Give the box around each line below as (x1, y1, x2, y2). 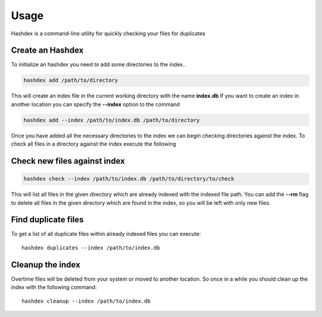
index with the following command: (11, 284, 97, 291)
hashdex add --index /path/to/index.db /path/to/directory (23, 116, 200, 124)
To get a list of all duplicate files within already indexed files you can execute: (11, 230, 201, 238)
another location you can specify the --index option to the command (11, 100, 180, 107)
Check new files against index (11, 156, 125, 166)
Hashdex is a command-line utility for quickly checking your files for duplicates (11, 30, 206, 37)
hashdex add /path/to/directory (23, 77, 119, 84)
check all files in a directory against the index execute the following (11, 140, 177, 147)
